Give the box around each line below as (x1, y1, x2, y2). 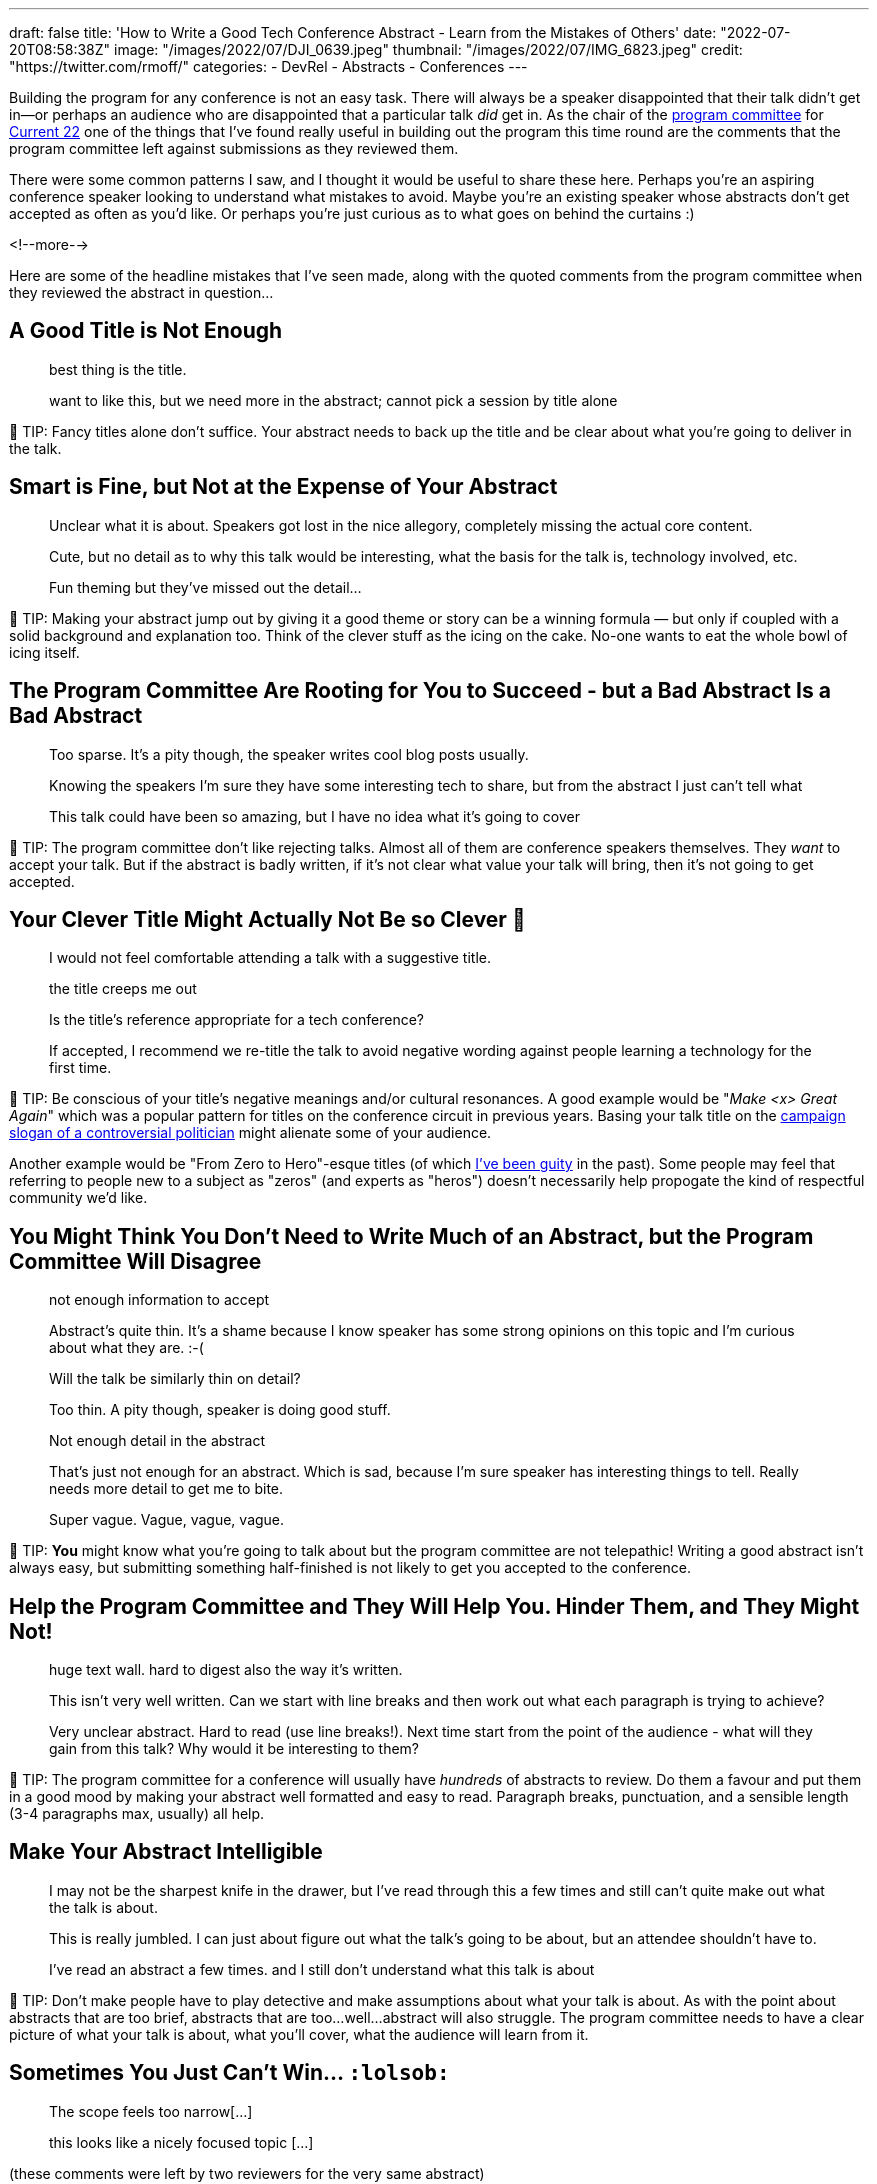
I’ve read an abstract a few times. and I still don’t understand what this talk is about (49, 1960, 595, 1978)
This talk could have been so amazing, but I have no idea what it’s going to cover (49, 807, 580, 825)
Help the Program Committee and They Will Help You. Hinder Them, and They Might (9, 1593, 860, 1619)
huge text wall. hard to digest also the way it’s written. (49, 1661, 403, 1679)
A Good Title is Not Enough (9, 318, 283, 344)
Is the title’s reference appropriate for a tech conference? (49, 1011, 425, 1029)
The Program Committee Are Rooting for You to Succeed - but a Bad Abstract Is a (9, 678, 831, 704)
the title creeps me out (49, 980, 197, 998)
